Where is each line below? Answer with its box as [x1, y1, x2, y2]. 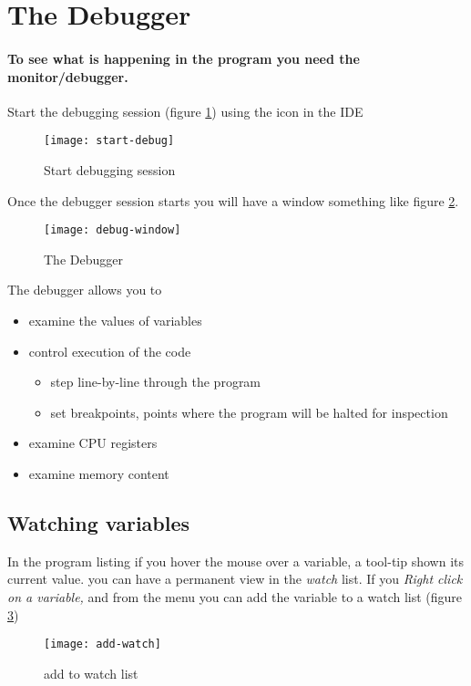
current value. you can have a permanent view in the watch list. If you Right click [7, 569, 463, 588]
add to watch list [44, 663, 138, 682]
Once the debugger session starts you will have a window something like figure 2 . [7, 191, 459, 210]
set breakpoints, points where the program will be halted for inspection [50, 402, 448, 421]
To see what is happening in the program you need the [7, 48, 360, 68]
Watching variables [7, 509, 190, 536]
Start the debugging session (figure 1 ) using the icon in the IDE [7, 101, 363, 120]
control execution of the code [28, 341, 191, 360]
